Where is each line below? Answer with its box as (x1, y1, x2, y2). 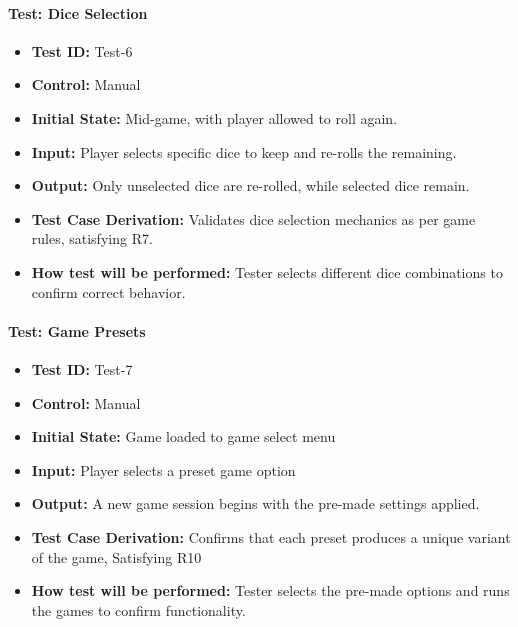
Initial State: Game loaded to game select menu (31, 426, 336, 447)
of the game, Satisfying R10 (31, 546, 202, 567)
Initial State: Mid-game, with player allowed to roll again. (31, 107, 398, 128)
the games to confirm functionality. (31, 599, 246, 620)
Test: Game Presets (8, 320, 146, 341)
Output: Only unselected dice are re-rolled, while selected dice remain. (31, 175, 470, 196)
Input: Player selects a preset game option (31, 459, 296, 480)
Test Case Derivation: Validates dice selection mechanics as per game (31, 208, 476, 229)
